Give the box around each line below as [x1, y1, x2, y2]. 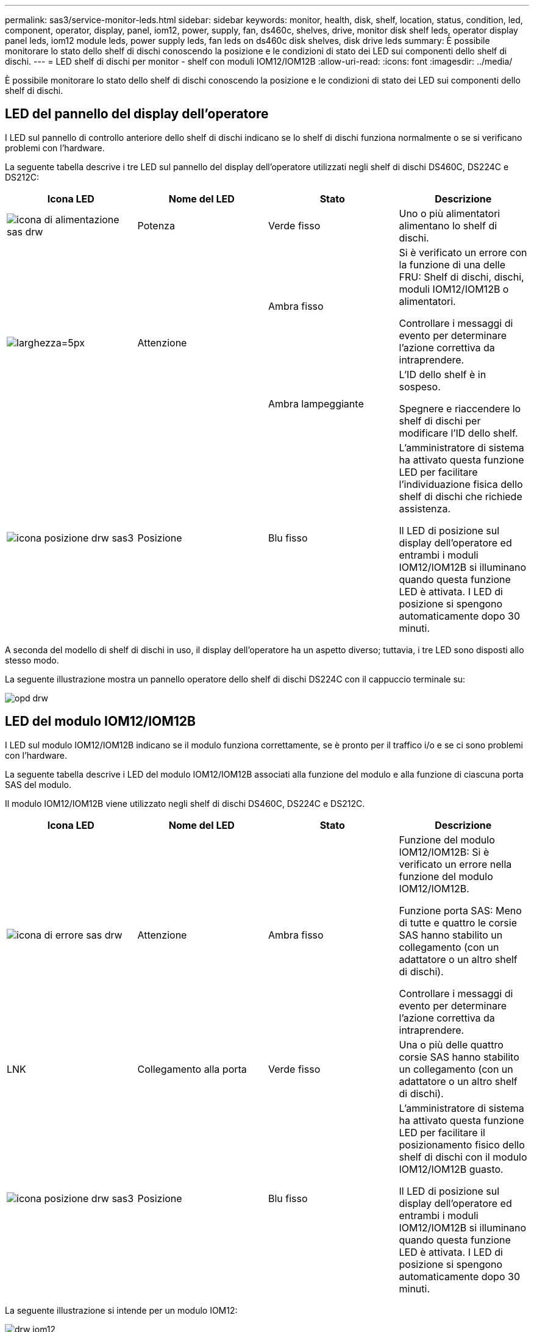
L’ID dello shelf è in [399, 368, 486, 381]
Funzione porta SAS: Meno [399, 904, 522, 917]
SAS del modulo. [5, 779, 71, 790]
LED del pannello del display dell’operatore [5, 106, 269, 122]
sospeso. [399, 380, 441, 393]
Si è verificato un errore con [399, 246, 527, 259]
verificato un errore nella [399, 858, 512, 870]
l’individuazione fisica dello [399, 478, 523, 490]
